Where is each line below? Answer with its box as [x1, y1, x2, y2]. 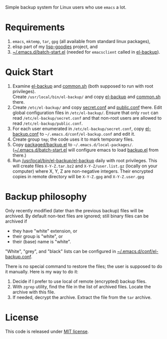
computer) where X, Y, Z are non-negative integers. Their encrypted [12, 168, 153, 174]
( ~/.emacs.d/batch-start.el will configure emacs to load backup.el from [12, 147, 159, 153]
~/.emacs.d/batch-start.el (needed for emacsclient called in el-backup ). [12, 49, 160, 55]
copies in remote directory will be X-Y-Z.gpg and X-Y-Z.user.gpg [12, 173, 144, 179]
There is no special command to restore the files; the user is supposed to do [5, 263, 162, 269]
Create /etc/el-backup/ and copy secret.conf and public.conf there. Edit [12, 104, 162, 110]
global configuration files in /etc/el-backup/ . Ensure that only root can [12, 110, 158, 116]
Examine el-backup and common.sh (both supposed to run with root [12, 83, 153, 89]
